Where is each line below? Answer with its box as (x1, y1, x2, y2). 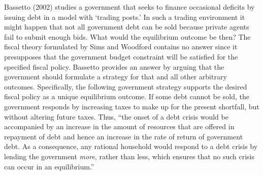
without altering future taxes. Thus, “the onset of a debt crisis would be (4, 111, 228, 122)
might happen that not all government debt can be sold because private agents (4, 21, 249, 32)
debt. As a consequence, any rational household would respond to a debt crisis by (4, 141, 258, 152)
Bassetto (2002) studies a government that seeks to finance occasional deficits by (4, 2, 255, 12)
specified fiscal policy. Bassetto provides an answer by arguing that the (4, 61, 224, 72)
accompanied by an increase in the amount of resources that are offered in (4, 121, 235, 132)
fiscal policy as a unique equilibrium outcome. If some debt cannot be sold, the (4, 91, 249, 102)
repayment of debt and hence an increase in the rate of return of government (4, 131, 243, 141)
